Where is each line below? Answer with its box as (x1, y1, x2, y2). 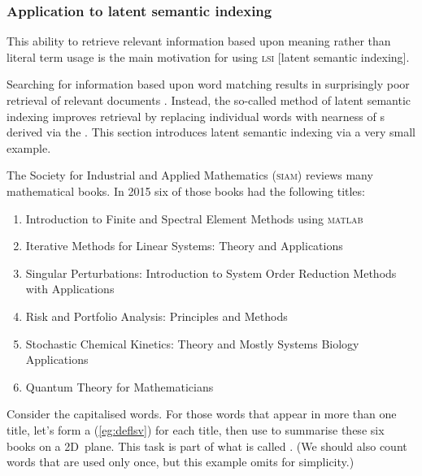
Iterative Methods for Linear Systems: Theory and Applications (25, 237, 343, 254)
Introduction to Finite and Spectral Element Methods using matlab (25, 210, 363, 227)
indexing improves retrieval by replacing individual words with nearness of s (7, 107, 385, 124)
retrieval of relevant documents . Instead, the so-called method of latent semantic (7, 92, 411, 108)
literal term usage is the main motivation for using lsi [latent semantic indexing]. (7, 48, 410, 65)
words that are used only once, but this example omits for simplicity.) (7, 453, 355, 470)
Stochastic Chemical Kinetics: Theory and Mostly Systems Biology (25, 335, 359, 352)
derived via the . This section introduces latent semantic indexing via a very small (7, 123, 415, 141)
